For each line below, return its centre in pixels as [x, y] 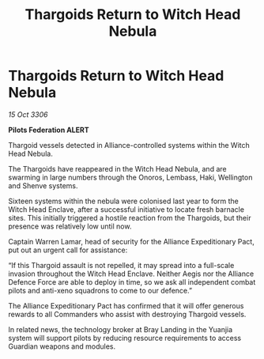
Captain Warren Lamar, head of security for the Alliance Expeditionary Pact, [131, 241]
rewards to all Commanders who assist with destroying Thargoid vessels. [127, 314]
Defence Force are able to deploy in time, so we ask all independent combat [132, 282]
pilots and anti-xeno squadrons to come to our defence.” [100, 290]
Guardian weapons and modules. [62, 346]
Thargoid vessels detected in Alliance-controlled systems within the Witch [129, 145]
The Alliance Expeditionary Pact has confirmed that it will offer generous [126, 305]
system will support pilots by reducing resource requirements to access [125, 338]
